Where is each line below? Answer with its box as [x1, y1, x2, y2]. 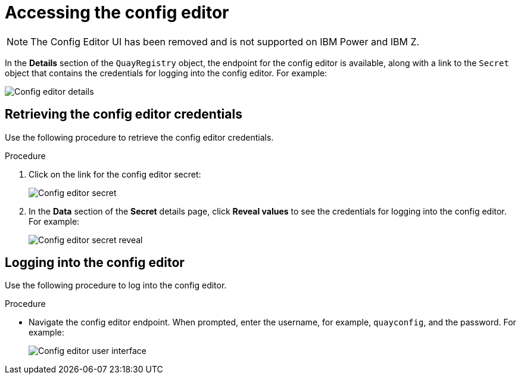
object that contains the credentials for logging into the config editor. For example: [5, 67, 327, 78]
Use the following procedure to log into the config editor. [5, 280, 227, 291]
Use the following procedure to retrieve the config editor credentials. [5, 132, 274, 142]
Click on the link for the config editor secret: [29, 169, 201, 179]
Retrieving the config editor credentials [5, 107, 242, 122]
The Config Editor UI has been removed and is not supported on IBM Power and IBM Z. [30, 35, 420, 48]
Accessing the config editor [5, 2, 229, 23]
